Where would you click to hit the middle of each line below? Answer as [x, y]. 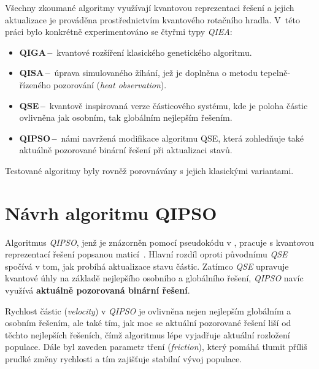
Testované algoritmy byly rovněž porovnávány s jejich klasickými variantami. [149, 170]
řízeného [35, 84]
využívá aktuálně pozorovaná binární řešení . [98, 290]
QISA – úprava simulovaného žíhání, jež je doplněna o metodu [138, 73]
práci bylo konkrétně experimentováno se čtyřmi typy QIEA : [119, 32]
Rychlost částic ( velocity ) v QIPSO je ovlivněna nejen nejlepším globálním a [148, 310]
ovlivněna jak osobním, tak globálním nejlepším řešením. [126, 117]
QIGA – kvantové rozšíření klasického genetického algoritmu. [136, 52]
